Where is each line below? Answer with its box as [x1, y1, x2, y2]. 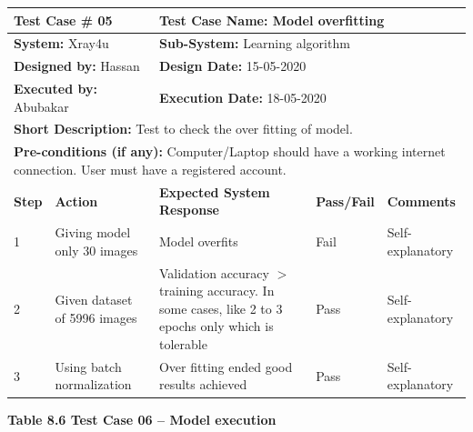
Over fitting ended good [158, 357, 293, 376]
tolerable [158, 335, 207, 353]
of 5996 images [55, 307, 137, 327]
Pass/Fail [316, 191, 375, 210]
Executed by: [14, 79, 97, 98]
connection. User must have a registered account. [14, 159, 287, 178]
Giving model [55, 223, 131, 242]
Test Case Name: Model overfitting [158, 10, 385, 29]
